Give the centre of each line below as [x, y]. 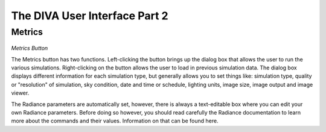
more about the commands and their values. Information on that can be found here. [115, 121]
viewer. [20, 93]
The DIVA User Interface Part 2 [90, 16]
